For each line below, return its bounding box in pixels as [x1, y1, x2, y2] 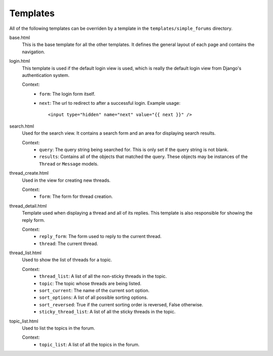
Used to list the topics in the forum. [22, 325, 96, 331]
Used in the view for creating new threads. [22, 177, 111, 183]
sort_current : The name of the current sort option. [39, 288, 150, 294]
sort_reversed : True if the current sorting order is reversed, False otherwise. [39, 301, 203, 307]
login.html [9, 58, 30, 64]
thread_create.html [9, 170, 49, 176]
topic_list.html [9, 318, 38, 324]
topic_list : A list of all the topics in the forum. [39, 341, 140, 347]
